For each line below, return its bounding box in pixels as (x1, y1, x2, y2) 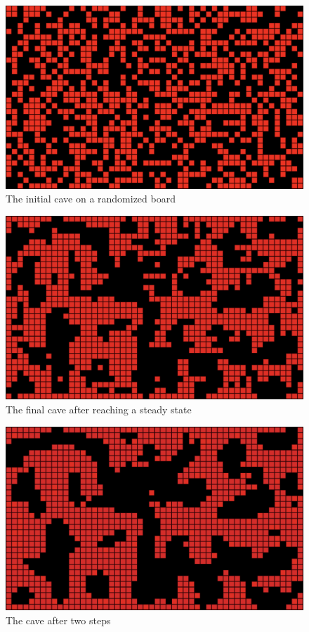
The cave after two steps (6, 612, 111, 627)
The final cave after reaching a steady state (6, 401, 192, 416)
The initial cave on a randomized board (6, 191, 176, 206)
